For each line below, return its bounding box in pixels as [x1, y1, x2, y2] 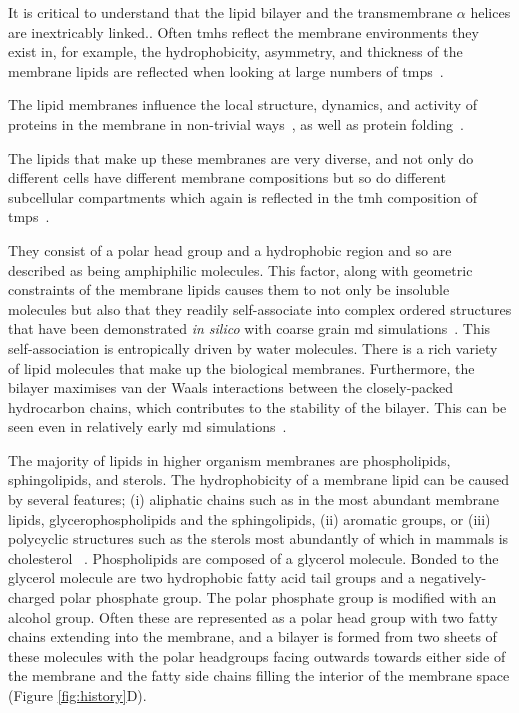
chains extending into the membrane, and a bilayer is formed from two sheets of [8, 626, 497, 647]
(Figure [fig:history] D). [8, 685, 147, 705]
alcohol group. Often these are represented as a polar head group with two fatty [8, 606, 498, 627]
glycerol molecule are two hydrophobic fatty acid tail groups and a [8, 567, 416, 588]
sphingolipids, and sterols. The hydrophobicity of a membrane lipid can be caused [8, 469, 510, 490]
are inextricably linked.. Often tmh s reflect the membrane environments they [8, 21, 479, 42]
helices [470, 2, 511, 22]
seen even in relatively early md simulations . [8, 416, 287, 437]
